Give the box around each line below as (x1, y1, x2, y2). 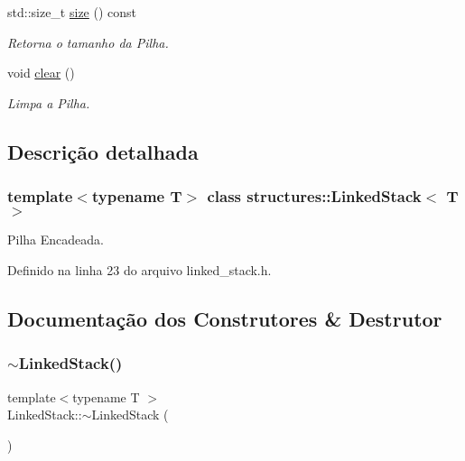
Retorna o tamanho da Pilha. (7, 32, 169, 51)
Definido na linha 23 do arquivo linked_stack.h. (7, 260, 272, 279)
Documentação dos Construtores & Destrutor (7, 304, 442, 332)
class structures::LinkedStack (207, 185, 422, 207)
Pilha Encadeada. (7, 230, 104, 249)
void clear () (7, 63, 75, 82)
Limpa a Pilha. (7, 93, 90, 112)
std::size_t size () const (7, 3, 137, 21)
